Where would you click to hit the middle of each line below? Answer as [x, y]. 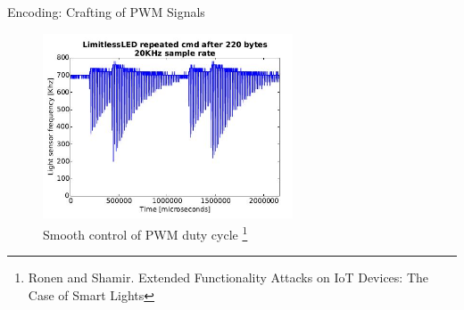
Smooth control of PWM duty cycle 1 [145, 233]
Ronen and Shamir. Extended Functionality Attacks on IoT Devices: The [228, 277]
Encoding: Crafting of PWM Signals [106, 12]
